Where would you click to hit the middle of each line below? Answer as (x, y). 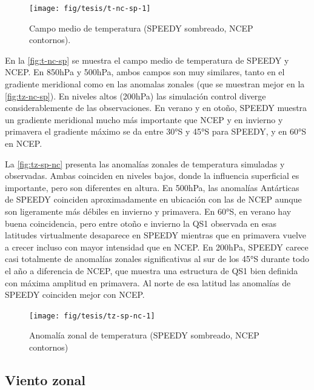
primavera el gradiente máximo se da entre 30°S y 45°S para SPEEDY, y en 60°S (156, 131)
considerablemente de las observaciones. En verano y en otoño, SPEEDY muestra (156, 108)
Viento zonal (45, 379)
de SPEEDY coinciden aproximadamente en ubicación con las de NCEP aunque (153, 199)
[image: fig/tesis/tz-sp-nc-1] (92, 316)
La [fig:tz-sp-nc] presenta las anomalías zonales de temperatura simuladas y (145, 163)
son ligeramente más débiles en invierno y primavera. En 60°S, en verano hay (148, 211)
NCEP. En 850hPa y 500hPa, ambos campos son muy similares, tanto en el (145, 72)
